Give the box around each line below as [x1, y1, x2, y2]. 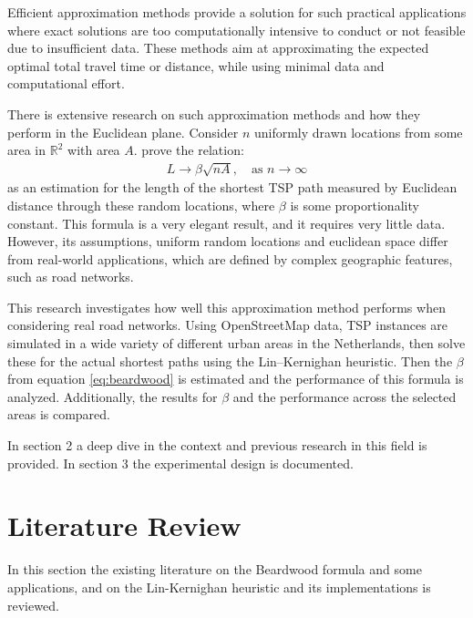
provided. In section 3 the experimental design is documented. [7, 453, 354, 472]
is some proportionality [290, 195, 419, 214]
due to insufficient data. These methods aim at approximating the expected [7, 38, 429, 57]
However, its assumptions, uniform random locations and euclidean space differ [7, 232, 448, 251]
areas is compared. [7, 405, 110, 424]
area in [7, 140, 46, 160]
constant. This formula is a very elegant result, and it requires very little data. [7, 213, 446, 232]
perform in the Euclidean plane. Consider [7, 122, 239, 141]
